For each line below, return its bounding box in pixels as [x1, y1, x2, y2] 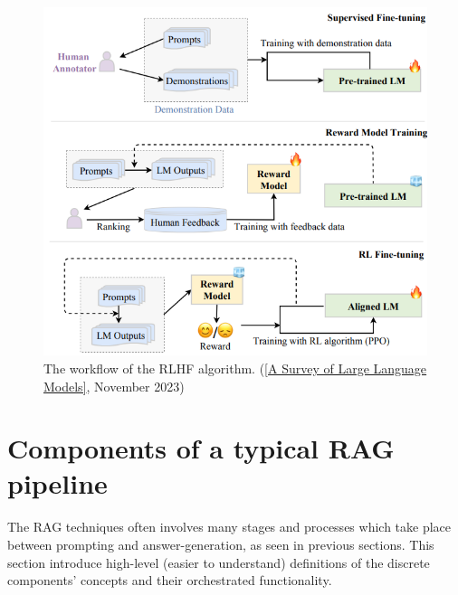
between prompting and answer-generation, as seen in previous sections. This [7, 535, 434, 554]
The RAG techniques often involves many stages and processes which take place [7, 517, 452, 536]
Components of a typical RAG [7, 430, 395, 467]
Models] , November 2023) [43, 376, 185, 395]
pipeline [7, 465, 108, 502]
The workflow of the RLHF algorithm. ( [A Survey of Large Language [43, 358, 427, 377]
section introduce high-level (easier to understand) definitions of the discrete [7, 552, 430, 571]
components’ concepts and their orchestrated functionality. [7, 571, 332, 590]
